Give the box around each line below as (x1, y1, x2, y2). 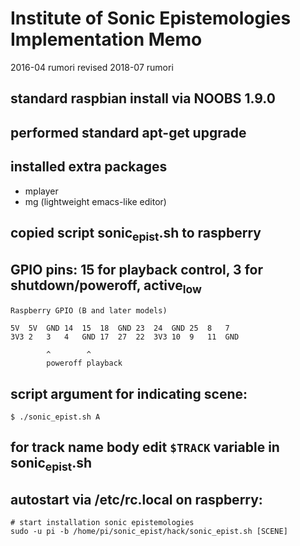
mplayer (24, 185, 59, 197)
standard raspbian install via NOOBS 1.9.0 (10, 90, 276, 107)
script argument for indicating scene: (10, 385, 248, 402)
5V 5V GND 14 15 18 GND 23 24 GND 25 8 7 (10, 323, 230, 334)
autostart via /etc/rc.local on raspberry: (10, 491, 263, 508)
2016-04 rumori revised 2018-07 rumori (10, 61, 174, 73)
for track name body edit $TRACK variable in (10, 439, 280, 456)
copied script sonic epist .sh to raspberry (10, 224, 262, 244)
